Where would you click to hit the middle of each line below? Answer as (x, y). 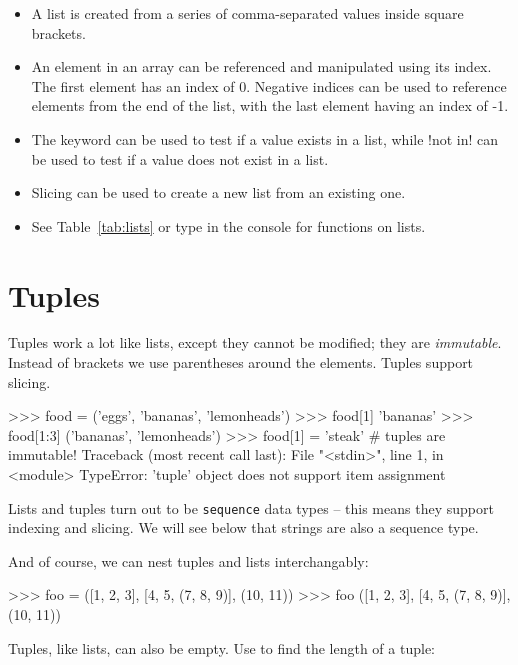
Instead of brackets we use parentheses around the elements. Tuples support (241, 362)
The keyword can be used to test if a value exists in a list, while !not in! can (265, 138)
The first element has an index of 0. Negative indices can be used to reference (269, 85)
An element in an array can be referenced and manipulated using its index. (261, 66)
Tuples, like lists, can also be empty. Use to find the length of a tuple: (221, 647)
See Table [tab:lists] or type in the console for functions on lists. (228, 225)
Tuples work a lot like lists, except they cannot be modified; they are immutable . (255, 342)
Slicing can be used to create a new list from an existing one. (218, 192)
